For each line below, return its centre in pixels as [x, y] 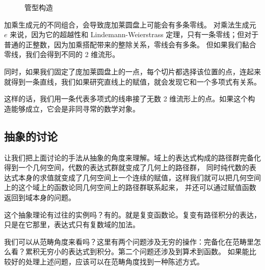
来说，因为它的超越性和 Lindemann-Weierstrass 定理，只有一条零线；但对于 [134, 34]
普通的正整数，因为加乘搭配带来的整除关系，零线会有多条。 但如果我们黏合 [130, 44]
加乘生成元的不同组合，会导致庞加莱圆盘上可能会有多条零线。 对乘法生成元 [130, 24]
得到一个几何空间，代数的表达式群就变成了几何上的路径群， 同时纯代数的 [127, 167]
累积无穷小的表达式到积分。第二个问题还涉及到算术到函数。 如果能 [137, 251]
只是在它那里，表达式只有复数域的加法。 [72, 224]
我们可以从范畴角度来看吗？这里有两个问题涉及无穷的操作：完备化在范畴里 [129, 241]
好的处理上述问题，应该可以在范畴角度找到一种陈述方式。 [107, 261]
